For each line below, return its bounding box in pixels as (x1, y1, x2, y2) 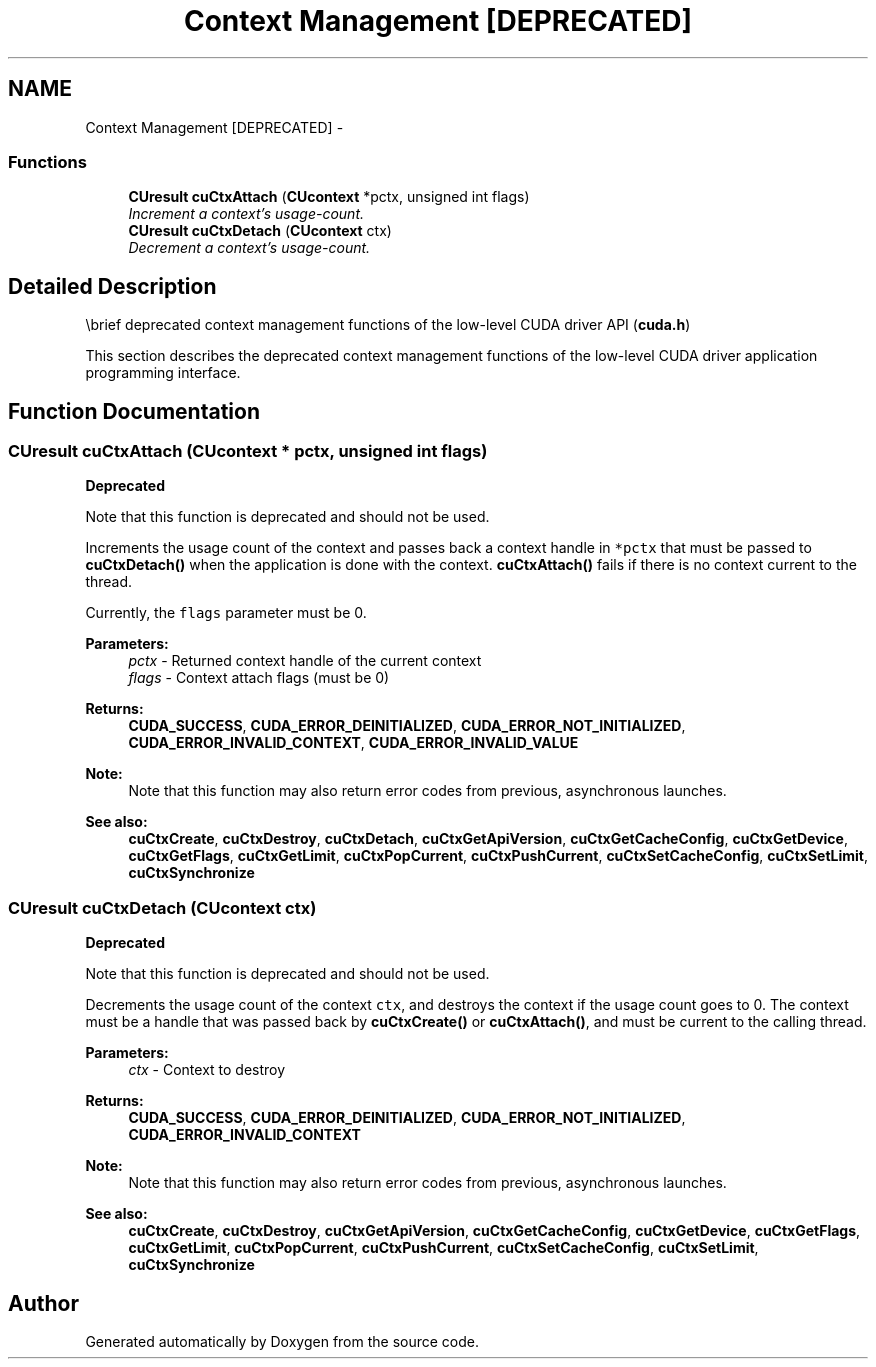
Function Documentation (8, 398, 260, 424)
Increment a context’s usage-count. (128, 205, 364, 223)
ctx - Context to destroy (128, 1061, 286, 1079)
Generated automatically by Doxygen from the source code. (85, 1333, 480, 1350)
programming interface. (85, 364, 241, 382)
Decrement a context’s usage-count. (128, 239, 371, 257)
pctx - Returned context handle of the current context (128, 652, 482, 670)
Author (8, 1290, 79, 1316)
